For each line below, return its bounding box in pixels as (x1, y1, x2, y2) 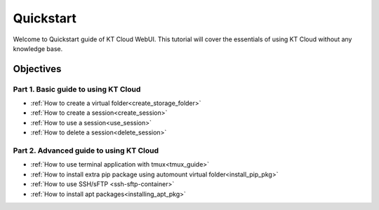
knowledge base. (13, 44, 63, 52)
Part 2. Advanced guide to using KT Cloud (13, 146, 159, 155)
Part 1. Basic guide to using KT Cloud (13, 84, 141, 94)
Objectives (13, 63, 62, 75)
